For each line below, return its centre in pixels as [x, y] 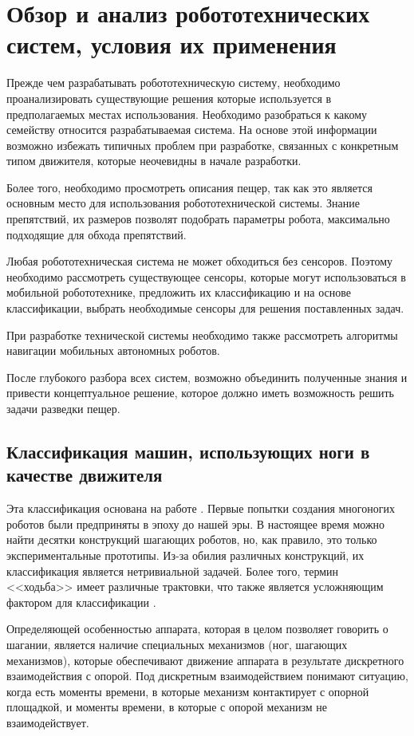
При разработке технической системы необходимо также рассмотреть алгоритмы [202, 335]
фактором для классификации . [81, 602]
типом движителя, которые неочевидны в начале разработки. [154, 161]
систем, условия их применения [172, 44]
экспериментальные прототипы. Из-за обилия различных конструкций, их [185, 555]
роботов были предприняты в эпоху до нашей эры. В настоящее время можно [196, 523]
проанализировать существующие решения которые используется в [169, 98]
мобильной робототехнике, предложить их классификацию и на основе [179, 292]
